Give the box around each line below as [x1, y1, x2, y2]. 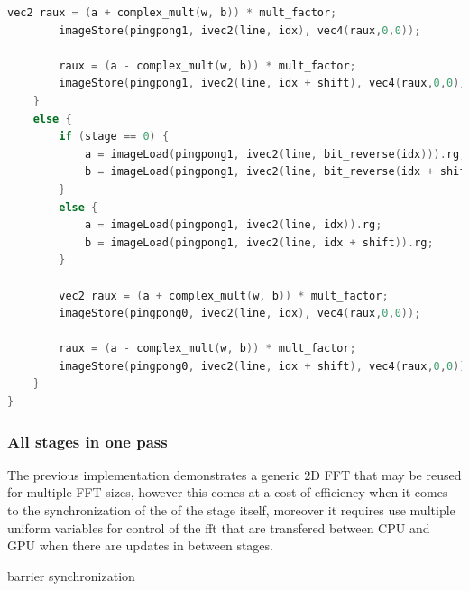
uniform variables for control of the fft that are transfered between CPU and [7, 518, 430, 537]
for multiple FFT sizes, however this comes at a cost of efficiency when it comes [7, 483, 448, 502]
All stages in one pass [7, 429, 168, 452]
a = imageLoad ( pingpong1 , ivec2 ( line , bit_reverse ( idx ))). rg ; [84, 147, 466, 161]
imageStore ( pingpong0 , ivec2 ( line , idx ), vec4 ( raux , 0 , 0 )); [59, 307, 421, 320]
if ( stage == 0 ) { [59, 130, 170, 143]
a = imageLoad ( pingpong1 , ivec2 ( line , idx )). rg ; [84, 218, 382, 232]
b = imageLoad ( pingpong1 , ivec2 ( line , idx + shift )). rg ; [84, 235, 434, 249]
